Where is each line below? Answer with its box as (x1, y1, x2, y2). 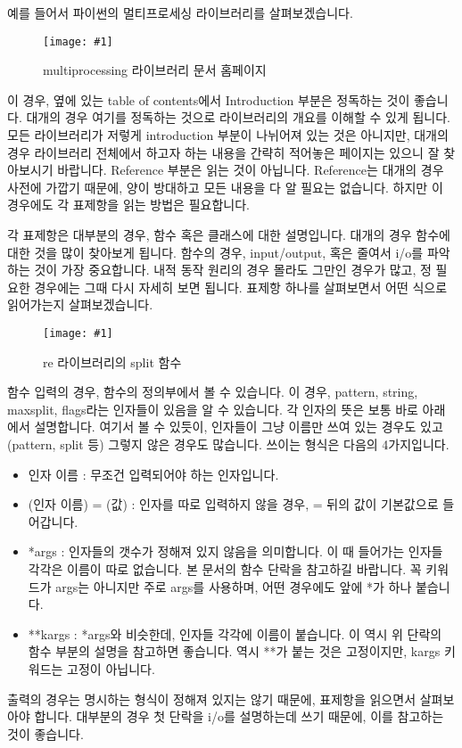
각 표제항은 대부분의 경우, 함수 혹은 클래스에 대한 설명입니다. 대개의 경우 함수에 (7, 226, 450, 243)
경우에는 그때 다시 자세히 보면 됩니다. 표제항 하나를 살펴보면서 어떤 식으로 (34, 277, 448, 296)
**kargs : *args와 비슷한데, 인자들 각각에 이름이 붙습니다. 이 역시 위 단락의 (28, 624, 442, 643)
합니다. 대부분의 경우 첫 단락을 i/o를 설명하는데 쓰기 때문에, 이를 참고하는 (34, 707, 444, 726)
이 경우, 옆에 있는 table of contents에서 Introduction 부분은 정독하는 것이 (7, 90, 410, 109)
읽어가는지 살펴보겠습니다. (7, 295, 153, 314)
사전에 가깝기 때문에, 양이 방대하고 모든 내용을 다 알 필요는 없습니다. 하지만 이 (7, 177, 443, 196)
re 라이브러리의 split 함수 (43, 352, 182, 371)
